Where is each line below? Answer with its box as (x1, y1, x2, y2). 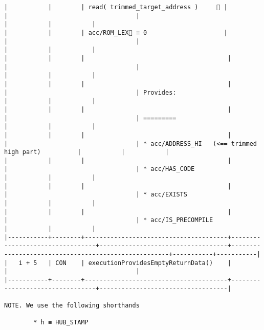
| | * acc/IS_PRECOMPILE (4, 216, 213, 224)
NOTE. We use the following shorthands (4, 301, 140, 309)
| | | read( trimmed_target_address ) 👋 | (4, 4, 228, 11)
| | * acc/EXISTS (4, 191, 187, 199)
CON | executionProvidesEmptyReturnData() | (55, 259, 231, 267)
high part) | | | (4, 148, 169, 156)
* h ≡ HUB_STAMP (33, 319, 89, 326)
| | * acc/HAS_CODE (4, 165, 195, 173)
